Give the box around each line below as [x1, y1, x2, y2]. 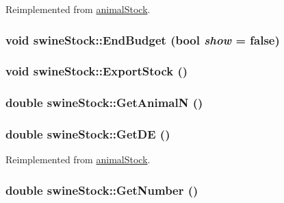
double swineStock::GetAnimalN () [5, 94, 203, 111]
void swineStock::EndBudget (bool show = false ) [5, 31, 280, 48]
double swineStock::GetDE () [5, 126, 170, 143]
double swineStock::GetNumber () [5, 181, 198, 198]
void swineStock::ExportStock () [5, 62, 188, 80]
